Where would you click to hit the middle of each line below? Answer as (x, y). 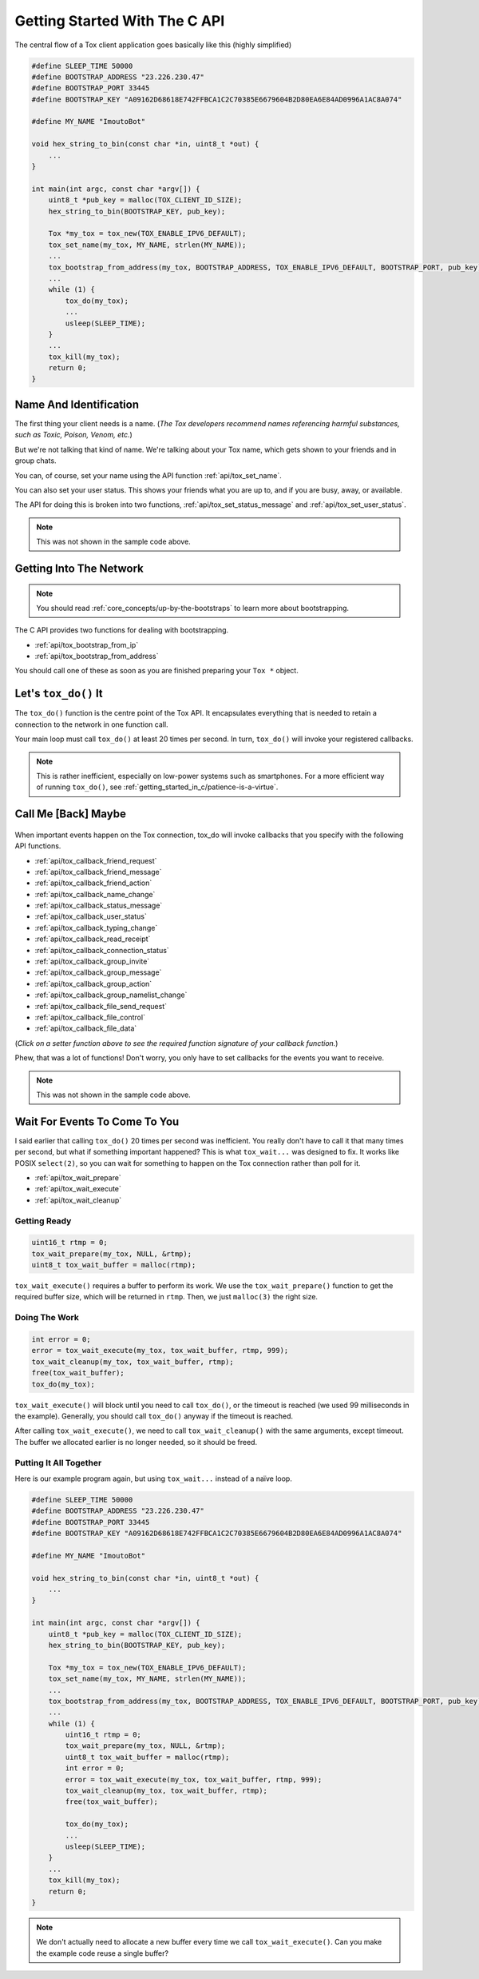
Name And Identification (77, 404)
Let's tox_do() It (59, 694)
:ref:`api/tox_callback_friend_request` (96, 860)
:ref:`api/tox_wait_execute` (78, 1189)
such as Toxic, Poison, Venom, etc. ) (74, 435)
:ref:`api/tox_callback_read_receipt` (93, 939)
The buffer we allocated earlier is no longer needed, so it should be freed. (136, 1442)
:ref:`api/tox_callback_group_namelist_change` (111, 995)
